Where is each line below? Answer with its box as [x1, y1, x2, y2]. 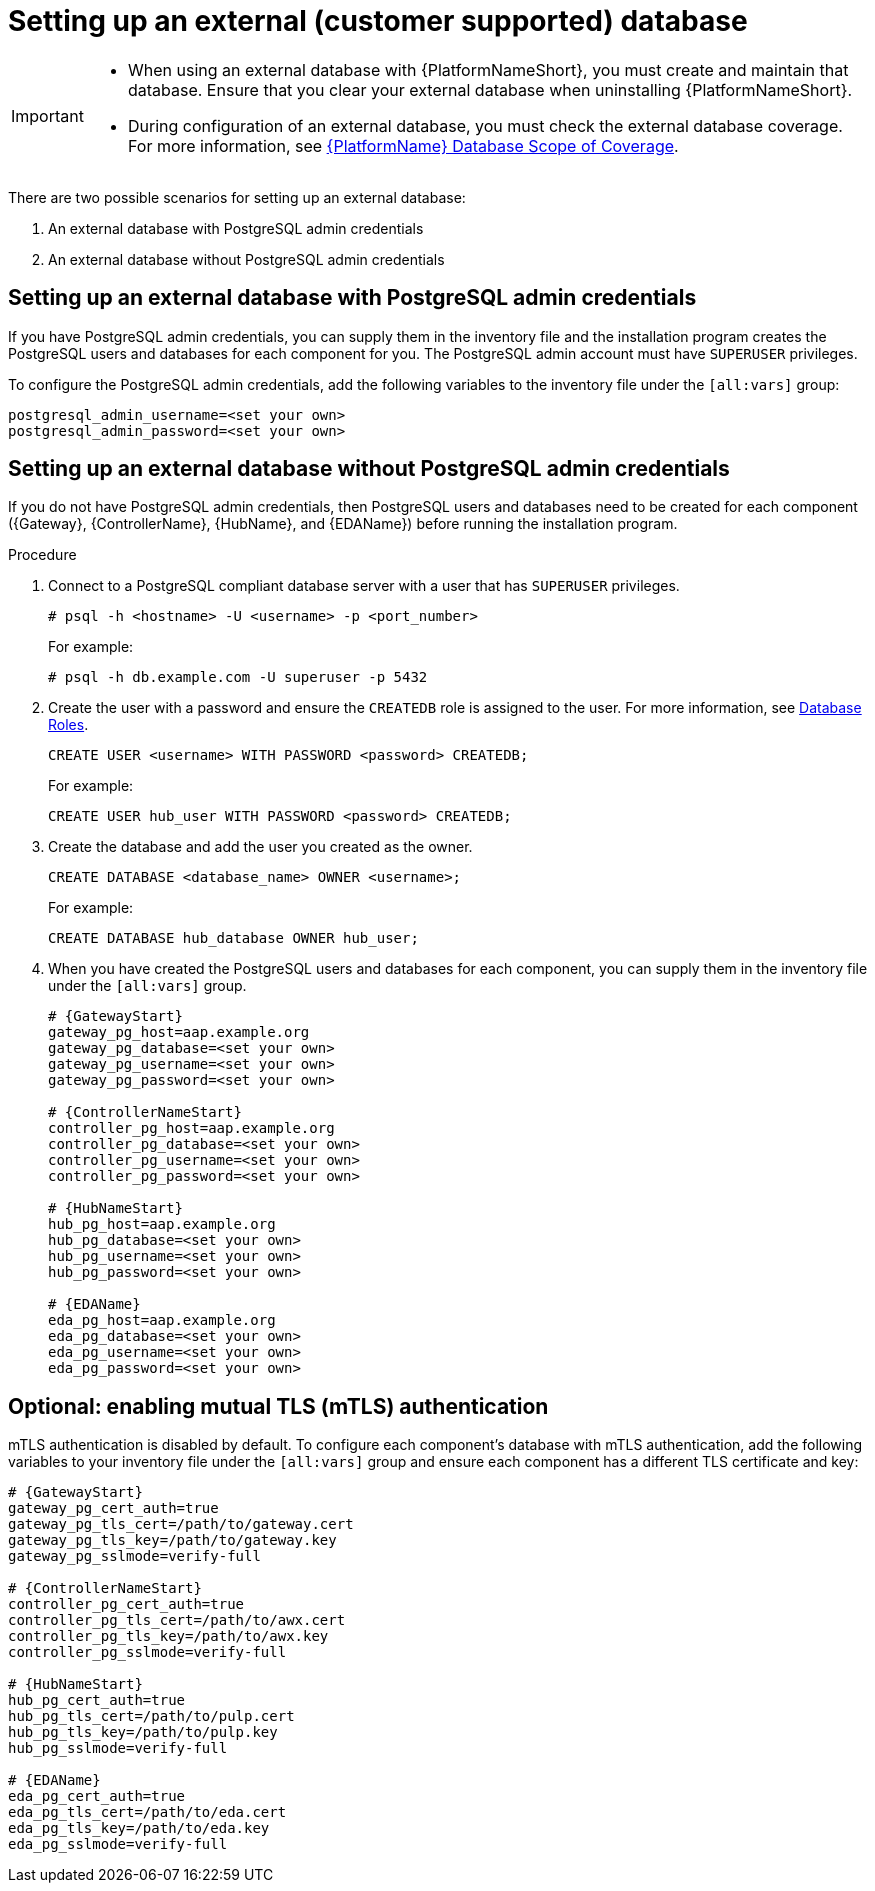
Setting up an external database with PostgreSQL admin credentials [8, 285, 697, 311]
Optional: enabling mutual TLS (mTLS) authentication [8, 1393, 549, 1419]
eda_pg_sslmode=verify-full [8, 1836, 228, 1853]
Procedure [8, 546, 77, 564]
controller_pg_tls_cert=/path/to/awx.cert [8, 1612, 346, 1629]
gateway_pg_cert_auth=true [8, 1500, 219, 1517]
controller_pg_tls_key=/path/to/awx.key [8, 1628, 329, 1645]
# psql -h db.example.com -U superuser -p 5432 [48, 669, 428, 686]
